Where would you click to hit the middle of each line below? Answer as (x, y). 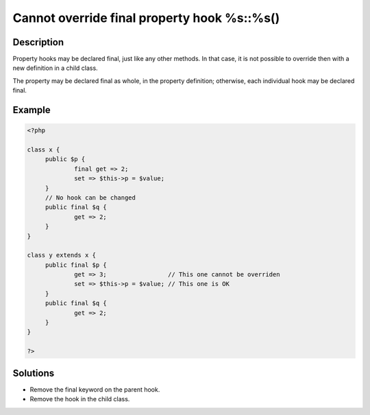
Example (32, 110)
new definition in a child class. (56, 68)
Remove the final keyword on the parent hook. (95, 389)
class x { (44, 150)
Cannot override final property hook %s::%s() (146, 18)
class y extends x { (61, 255)
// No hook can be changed (90, 198)
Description (38, 42)
